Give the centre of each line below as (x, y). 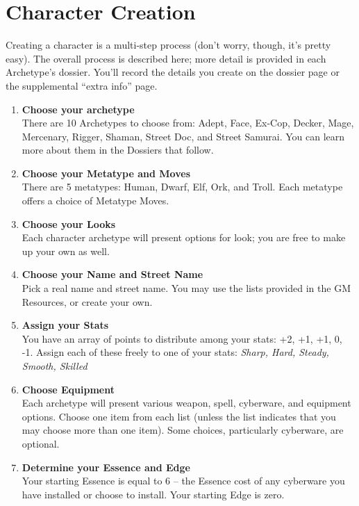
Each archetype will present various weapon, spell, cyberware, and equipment (186, 403)
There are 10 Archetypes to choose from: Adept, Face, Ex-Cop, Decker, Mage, (188, 123)
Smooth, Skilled (55, 366)
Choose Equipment (68, 389)
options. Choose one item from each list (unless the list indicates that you (179, 416)
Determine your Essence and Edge (106, 467)
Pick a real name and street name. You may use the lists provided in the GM (186, 288)
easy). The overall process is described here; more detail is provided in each (166, 58)
